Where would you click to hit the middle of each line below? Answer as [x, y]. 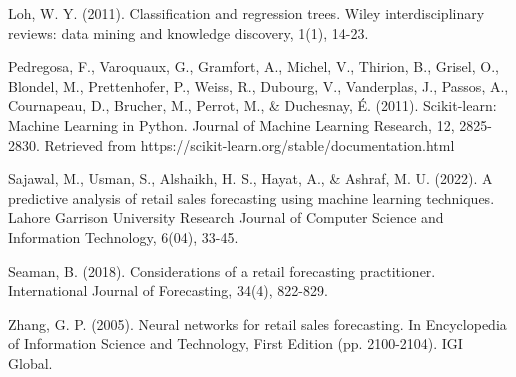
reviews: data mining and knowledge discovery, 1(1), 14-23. [188, 32]
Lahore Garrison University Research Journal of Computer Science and [226, 217]
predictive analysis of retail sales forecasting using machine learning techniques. [251, 197]
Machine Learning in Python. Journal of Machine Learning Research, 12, [231, 124]
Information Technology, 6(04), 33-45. [123, 236]
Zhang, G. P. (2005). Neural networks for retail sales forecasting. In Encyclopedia [257, 323]
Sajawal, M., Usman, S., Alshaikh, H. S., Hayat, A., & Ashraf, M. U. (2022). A [250, 178]
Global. [30, 362]
